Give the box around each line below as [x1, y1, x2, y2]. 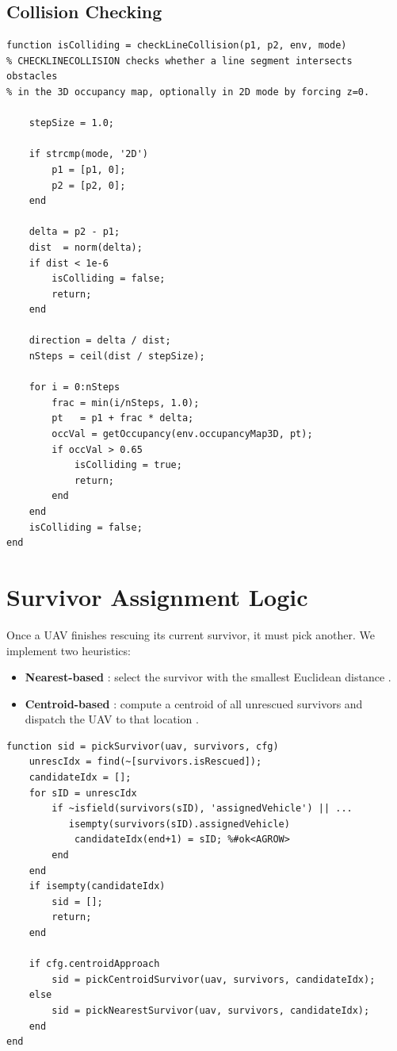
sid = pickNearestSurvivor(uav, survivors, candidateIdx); [52, 1004, 370, 1016]
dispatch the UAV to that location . [25, 711, 199, 727]
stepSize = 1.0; [29, 117, 115, 129]
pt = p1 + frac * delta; [52, 412, 194, 424]
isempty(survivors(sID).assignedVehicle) [68, 818, 290, 830]
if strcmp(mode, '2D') [29, 148, 148, 160]
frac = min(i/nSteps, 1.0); [52, 397, 200, 409]
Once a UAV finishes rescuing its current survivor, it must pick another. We [6, 626, 376, 642]
